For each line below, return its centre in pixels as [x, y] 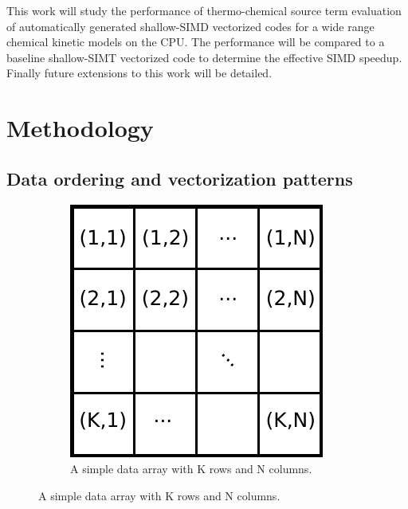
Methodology [80, 128]
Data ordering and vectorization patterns [180, 178]
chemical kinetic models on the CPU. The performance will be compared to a [196, 42]
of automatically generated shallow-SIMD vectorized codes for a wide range [190, 26]
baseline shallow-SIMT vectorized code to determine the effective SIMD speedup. [204, 57]
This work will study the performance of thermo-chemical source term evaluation [204, 10]
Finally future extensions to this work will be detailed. [139, 73]
